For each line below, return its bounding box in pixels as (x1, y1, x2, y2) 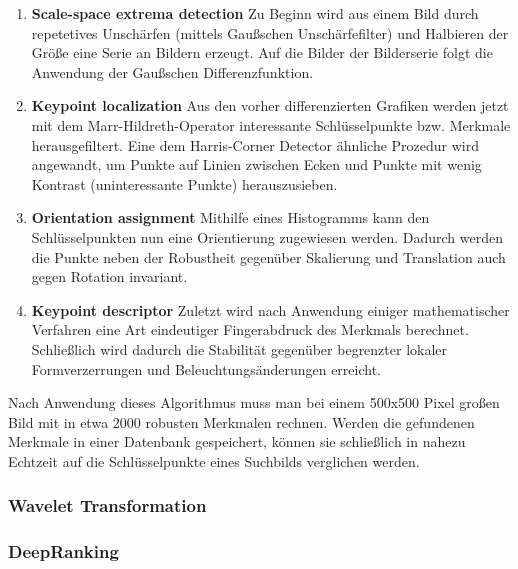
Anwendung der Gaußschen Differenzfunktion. (31, 61, 314, 82)
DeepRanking (8, 539, 119, 564)
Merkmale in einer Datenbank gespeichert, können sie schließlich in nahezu (8, 431, 466, 452)
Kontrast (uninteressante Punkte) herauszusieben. (31, 173, 338, 194)
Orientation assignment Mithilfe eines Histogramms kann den (31, 207, 430, 228)
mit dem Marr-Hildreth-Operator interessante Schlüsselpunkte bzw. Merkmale (31, 114, 511, 135)
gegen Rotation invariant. (31, 266, 188, 287)
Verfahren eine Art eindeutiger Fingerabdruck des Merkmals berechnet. (31, 319, 469, 340)
